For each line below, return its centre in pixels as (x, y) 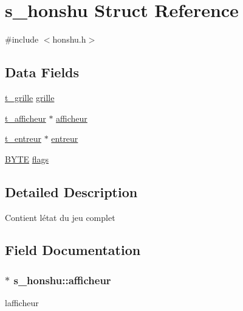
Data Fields (42, 72)
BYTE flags (27, 159)
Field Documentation (73, 250)
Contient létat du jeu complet (60, 217)
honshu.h (69, 39)
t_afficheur (26, 118)
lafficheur (22, 303)
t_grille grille (30, 97)
